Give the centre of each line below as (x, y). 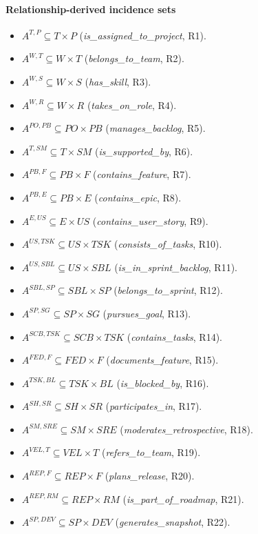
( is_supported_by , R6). (144, 151)
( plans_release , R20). (150, 476)
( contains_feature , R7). (142, 174)
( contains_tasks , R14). (175, 336)
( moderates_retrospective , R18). (186, 429)
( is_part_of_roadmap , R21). (183, 498)
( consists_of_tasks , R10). (168, 244)
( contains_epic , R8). (138, 197)
